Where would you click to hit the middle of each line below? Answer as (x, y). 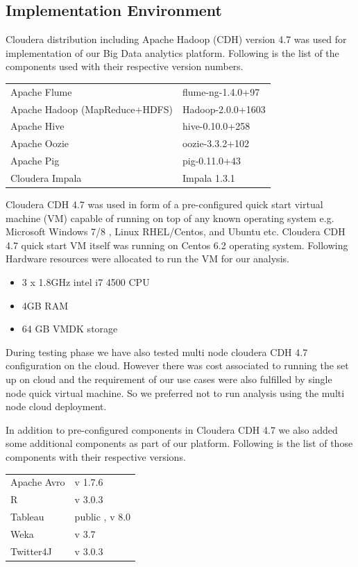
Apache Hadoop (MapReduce (73, 109)
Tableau (27, 516)
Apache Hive (37, 126)
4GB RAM (45, 305)
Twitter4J (31, 551)
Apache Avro (38, 482)
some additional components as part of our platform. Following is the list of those (179, 443)
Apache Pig (35, 161)
